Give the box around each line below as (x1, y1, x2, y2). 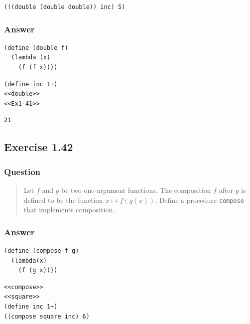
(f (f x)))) (18, 64, 58, 71)
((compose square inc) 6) (4, 313, 90, 320)
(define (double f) (4, 44, 68, 51)
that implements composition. (23, 204, 115, 215)
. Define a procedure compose (155, 194, 244, 205)
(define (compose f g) (4, 247, 79, 255)
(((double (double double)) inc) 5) (4, 3, 125, 10)
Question (4, 165, 41, 177)
